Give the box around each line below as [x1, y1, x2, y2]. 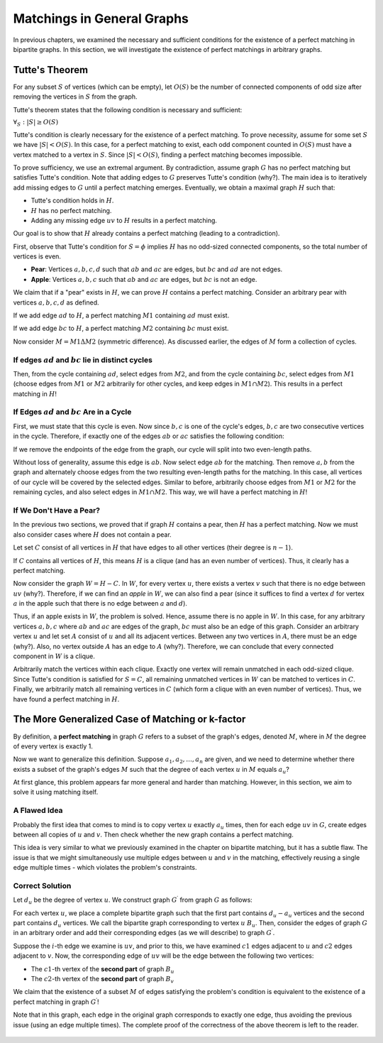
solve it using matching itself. [13, 788, 99, 797]
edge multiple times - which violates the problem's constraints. [13, 863, 198, 872]
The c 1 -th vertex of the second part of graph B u [30, 964, 174, 975]
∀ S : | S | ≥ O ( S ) [13, 118, 59, 128]
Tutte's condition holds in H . [30, 196, 114, 205]
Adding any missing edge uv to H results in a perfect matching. [30, 216, 218, 224]
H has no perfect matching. [30, 206, 112, 214]
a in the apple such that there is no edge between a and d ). [13, 599, 188, 608]
